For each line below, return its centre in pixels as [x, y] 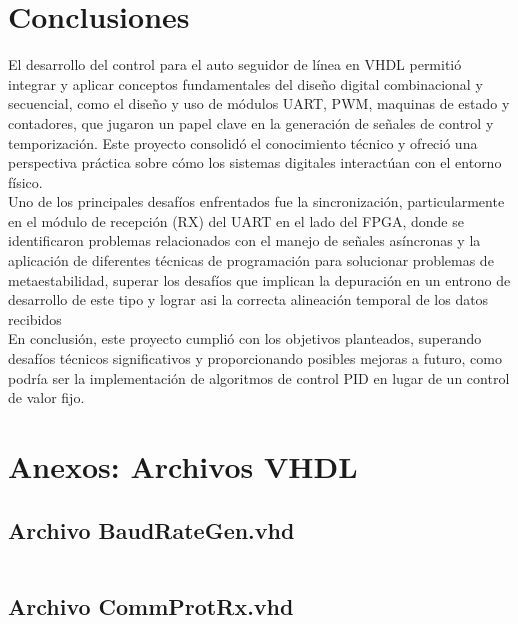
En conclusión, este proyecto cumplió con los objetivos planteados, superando [245, 338]
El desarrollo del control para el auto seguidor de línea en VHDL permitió [235, 64]
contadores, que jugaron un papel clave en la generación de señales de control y [251, 122]
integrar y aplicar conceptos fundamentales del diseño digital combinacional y [245, 83]
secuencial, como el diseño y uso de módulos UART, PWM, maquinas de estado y [259, 103]
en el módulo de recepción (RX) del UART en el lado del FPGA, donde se [236, 220]
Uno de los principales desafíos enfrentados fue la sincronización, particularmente [256, 201]
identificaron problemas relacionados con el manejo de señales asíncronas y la [244, 240]
